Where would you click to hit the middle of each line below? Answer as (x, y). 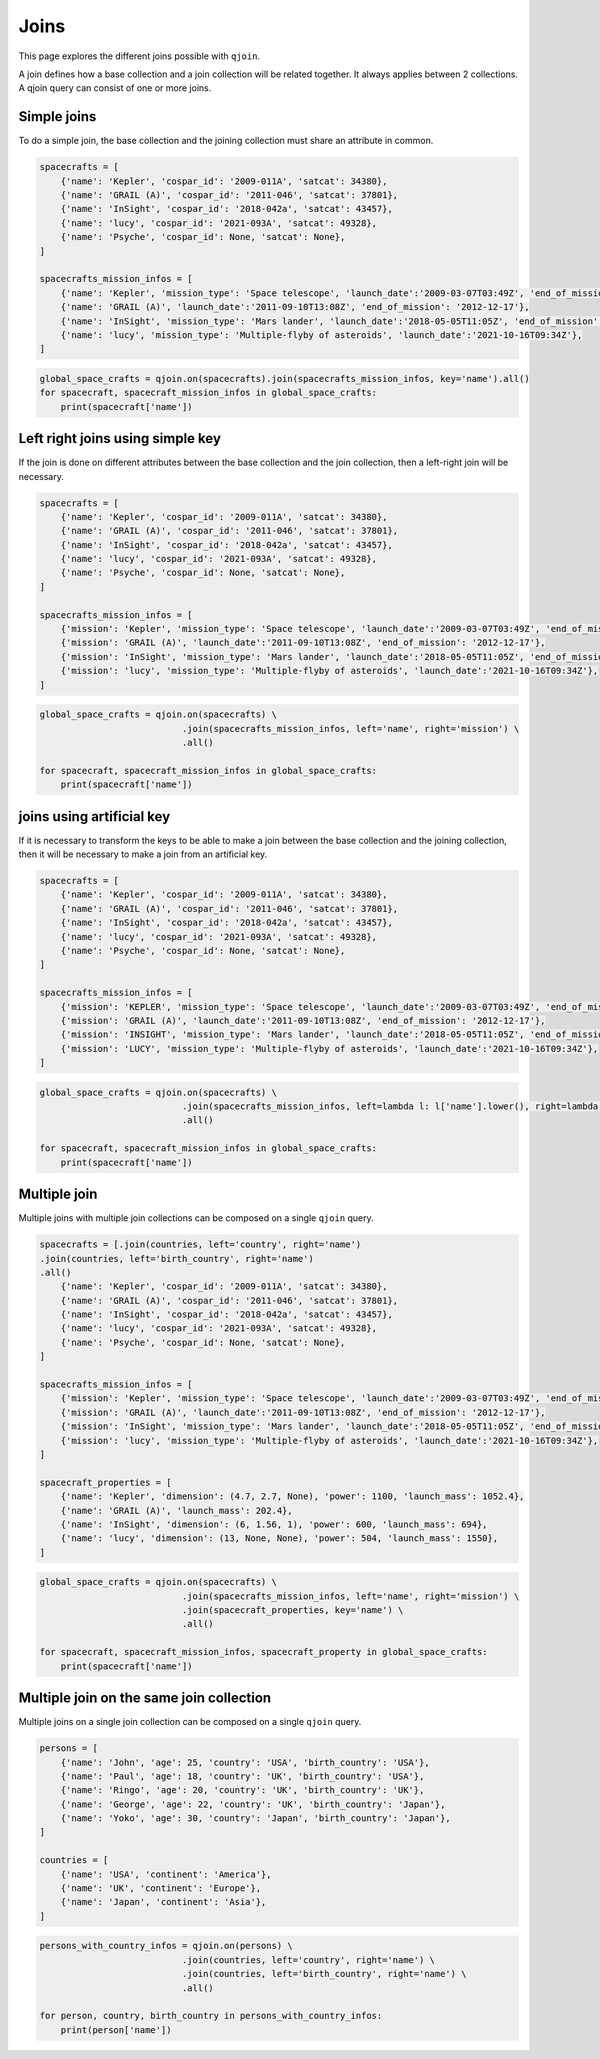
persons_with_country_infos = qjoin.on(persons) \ (166, 1946)
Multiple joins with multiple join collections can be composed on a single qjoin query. (196, 1218)
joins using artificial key (94, 816)
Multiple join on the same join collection (145, 1698)
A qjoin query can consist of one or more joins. (115, 88)
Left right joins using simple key (120, 438)
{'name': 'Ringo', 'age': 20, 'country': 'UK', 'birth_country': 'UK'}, (242, 1790)
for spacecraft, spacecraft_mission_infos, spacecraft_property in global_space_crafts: (264, 1652)
